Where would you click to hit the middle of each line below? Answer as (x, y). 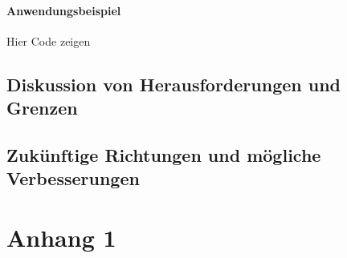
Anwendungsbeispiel (64, 10)
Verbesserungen (73, 178)
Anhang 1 (61, 237)
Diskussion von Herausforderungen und (173, 84)
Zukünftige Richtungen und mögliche (164, 154)
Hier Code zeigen (49, 40)
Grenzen (42, 108)
